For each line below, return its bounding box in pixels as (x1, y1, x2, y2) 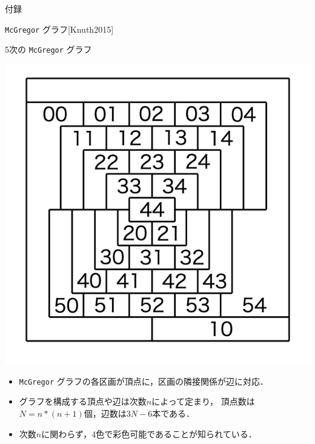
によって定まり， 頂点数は (151, 395, 255, 408)
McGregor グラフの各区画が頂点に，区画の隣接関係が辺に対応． (19, 374, 269, 387)
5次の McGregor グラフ (5, 43, 92, 56)
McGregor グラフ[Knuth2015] (5, 22, 114, 35)
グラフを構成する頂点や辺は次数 (19, 395, 147, 408)
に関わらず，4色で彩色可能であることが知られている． (41, 427, 257, 440)
